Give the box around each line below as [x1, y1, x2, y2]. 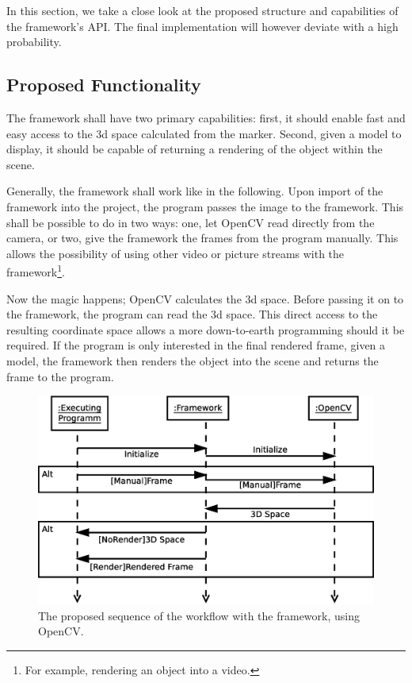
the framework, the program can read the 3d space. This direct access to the [6, 306, 378, 322]
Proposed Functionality [6, 72, 201, 97]
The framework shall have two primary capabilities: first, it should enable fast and [6, 109, 406, 125]
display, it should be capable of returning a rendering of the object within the [6, 141, 383, 157]
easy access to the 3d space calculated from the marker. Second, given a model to [6, 125, 402, 141]
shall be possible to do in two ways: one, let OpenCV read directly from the [6, 214, 375, 230]
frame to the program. [6, 368, 114, 384]
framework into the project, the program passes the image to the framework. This [6, 198, 404, 214]
